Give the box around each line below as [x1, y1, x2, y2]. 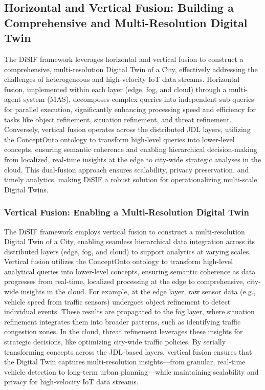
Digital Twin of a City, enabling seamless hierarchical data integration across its [4, 236, 255, 247]
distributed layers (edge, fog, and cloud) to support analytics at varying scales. [4, 246, 251, 256]
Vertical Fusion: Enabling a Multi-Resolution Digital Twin [4, 206, 249, 219]
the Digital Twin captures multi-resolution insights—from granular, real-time [4, 356, 246, 367]
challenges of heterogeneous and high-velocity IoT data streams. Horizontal [4, 74, 240, 84]
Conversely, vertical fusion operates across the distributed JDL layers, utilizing [4, 124, 251, 135]
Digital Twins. [4, 184, 49, 194]
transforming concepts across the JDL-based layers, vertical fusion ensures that [4, 346, 252, 357]
